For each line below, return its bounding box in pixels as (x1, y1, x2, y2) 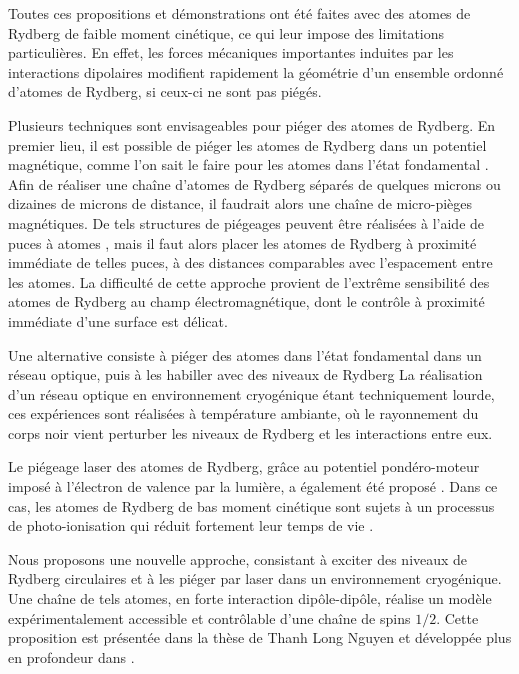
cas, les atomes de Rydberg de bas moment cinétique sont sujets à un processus (8, 495, 495, 516)
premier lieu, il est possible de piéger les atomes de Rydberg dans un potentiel (8, 134, 487, 155)
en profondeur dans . (8, 646, 135, 667)
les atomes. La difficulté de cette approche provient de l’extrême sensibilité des (8, 271, 490, 292)
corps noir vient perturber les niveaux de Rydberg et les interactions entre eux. (8, 422, 493, 443)
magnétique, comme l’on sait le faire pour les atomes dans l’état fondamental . (8, 154, 489, 175)
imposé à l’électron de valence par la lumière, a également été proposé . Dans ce (8, 476, 498, 497)
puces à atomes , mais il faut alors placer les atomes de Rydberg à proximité (8, 232, 477, 253)
